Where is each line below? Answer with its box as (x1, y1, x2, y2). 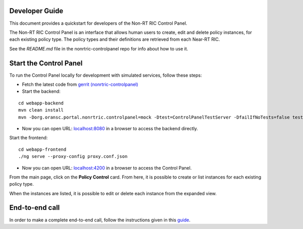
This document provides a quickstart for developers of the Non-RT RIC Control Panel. (9, 20, 187, 26)
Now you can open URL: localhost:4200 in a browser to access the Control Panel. (22, 164, 192, 171)
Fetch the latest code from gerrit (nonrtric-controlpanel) (22, 81, 138, 87)
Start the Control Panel (9, 59, 83, 68)
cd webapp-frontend (18, 146, 67, 152)
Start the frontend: (9, 135, 48, 141)
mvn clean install (18, 107, 64, 113)
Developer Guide (9, 7, 64, 15)
